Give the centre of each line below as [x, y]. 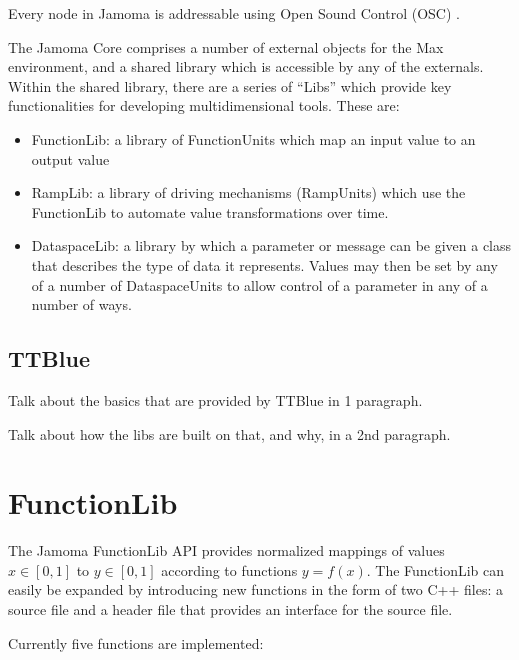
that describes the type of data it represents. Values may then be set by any [264, 264]
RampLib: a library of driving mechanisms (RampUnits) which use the [248, 192]
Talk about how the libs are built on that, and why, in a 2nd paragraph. [229, 433]
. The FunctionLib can [435, 569]
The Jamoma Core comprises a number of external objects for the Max [226, 46]
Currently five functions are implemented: [136, 642]
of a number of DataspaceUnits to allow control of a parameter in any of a [259, 284]
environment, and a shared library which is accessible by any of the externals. [246, 66]
